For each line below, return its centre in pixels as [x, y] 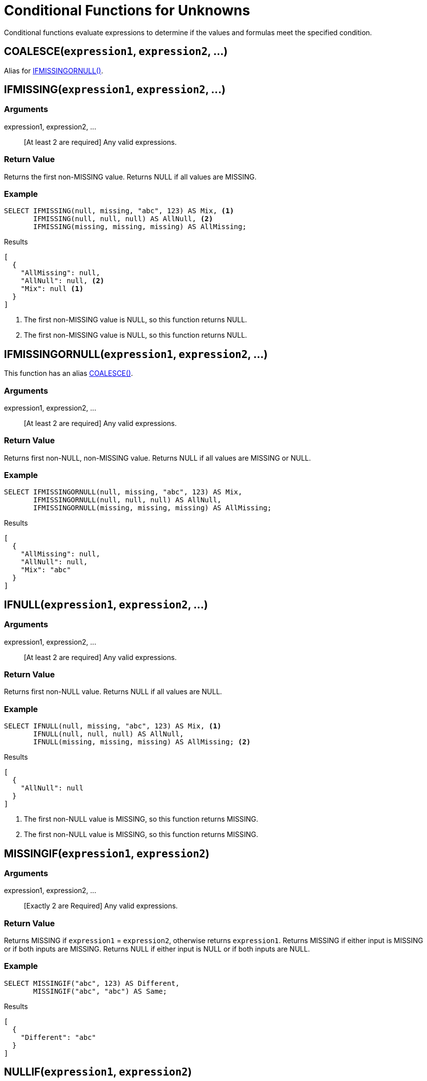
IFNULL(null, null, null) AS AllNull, [109, 734]
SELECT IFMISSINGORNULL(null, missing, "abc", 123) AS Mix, [123, 492]
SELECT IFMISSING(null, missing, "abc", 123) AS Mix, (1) [119, 211]
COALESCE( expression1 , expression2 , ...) [116, 52]
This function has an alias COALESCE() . [69, 373]
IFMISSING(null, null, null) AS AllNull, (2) [123, 219]
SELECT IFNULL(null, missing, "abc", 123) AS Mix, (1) [113, 726]
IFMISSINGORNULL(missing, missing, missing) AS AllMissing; [152, 508]
